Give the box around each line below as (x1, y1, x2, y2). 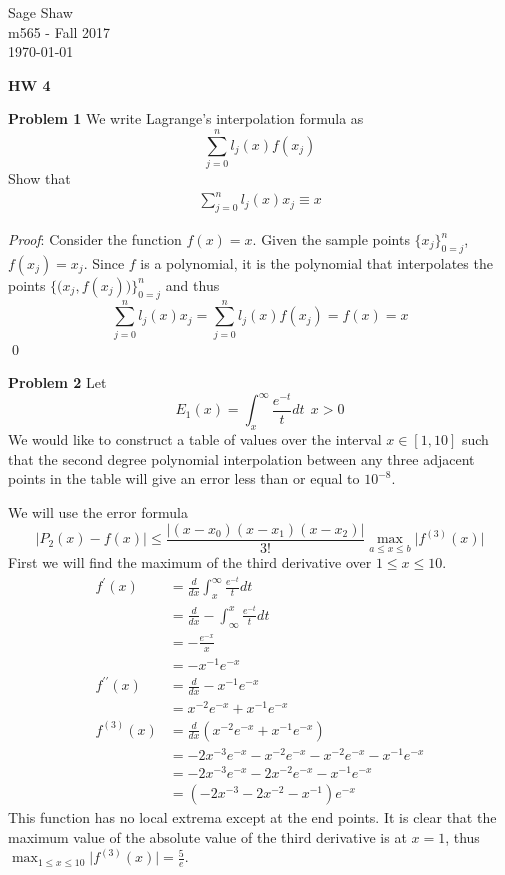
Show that (8, 168, 71, 189)
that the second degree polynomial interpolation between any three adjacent (8, 448, 475, 469)
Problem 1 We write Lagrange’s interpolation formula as (8, 108, 364, 129)
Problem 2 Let (8, 372, 107, 393)
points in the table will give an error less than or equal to (8, 468, 360, 489)
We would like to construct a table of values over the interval (8, 429, 382, 450)
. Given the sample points (252, 229, 410, 250)
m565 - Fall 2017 (8, 21, 111, 42)
